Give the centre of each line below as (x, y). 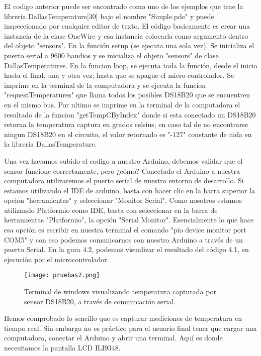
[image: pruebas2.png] (62, 275)
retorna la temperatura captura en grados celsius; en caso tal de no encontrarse (126, 124)
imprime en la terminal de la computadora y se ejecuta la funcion (105, 85)
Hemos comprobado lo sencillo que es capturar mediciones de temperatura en (123, 318)
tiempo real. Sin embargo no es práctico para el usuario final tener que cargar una (130, 328)
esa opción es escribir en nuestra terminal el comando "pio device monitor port (125, 230)
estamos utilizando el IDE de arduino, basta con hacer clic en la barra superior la (130, 190)
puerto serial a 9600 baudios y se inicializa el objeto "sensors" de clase (111, 55)
